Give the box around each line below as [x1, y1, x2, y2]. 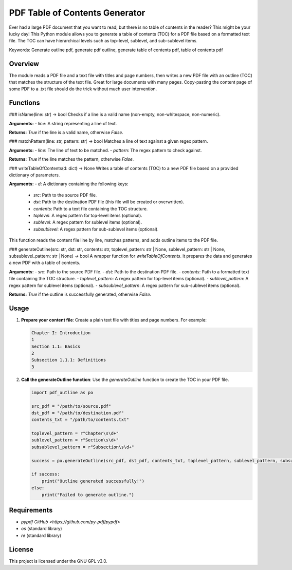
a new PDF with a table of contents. [9, 260, 80, 266]
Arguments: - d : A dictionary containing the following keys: [9, 181, 128, 187]
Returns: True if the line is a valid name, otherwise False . [9, 130, 124, 135]
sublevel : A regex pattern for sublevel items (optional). [33, 219, 142, 225]
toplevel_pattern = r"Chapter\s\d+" [31, 431, 119, 436]
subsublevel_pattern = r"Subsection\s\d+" [31, 444, 134, 450]
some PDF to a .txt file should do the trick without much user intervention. [9, 86, 157, 92]
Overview [9, 59, 39, 68]
